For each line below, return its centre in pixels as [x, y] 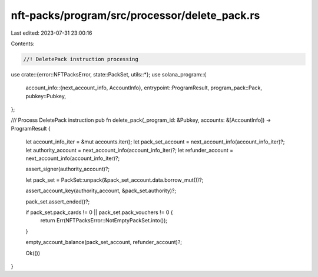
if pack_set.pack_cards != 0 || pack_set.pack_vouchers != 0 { [99, 212]
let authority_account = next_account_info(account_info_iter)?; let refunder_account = [130, 150]
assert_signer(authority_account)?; [68, 169]
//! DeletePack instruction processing [81, 59]
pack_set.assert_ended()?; [58, 201]
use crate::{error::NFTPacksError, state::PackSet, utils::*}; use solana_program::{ [109, 74]
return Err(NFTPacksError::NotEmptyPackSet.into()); [104, 221]
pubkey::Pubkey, [46, 96]
